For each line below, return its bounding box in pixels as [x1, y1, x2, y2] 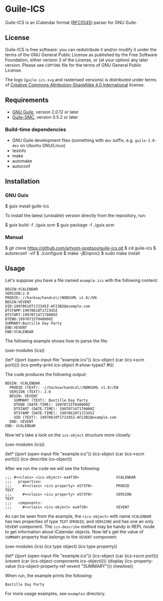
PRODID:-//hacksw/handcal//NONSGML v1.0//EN [5, 295, 97, 300]
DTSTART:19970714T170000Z [5, 312, 57, 317]
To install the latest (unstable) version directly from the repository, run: [5, 212, 146, 218]
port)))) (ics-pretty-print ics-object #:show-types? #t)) [5, 362, 114, 368]
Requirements [5, 96, 49, 104]
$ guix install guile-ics [5, 203, 50, 209]
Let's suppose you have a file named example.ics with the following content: [5, 277, 158, 283]
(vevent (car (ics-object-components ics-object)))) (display [5, 558, 124, 563]
